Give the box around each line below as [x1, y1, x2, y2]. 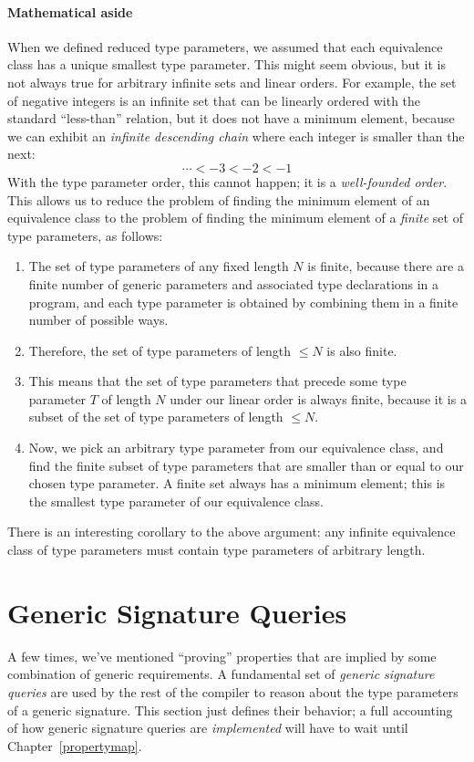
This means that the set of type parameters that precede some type [28, 371, 407, 391]
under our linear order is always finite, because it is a [170, 389, 467, 408]
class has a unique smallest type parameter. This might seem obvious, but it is [7, 55, 446, 74]
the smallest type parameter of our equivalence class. [28, 491, 324, 510]
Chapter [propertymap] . [7, 736, 142, 755]
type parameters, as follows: [7, 225, 163, 245]
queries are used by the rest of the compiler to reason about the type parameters [7, 682, 459, 701]
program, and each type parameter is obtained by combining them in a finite [28, 292, 459, 311]
